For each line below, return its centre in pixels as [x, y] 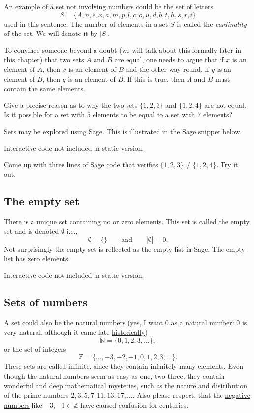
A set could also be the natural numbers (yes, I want [84, 322]
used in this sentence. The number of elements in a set [86, 23]
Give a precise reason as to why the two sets [71, 105]
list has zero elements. [37, 258]
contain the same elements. [45, 88]
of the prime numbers [36, 395]
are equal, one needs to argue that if [169, 59]
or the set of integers [35, 349]
